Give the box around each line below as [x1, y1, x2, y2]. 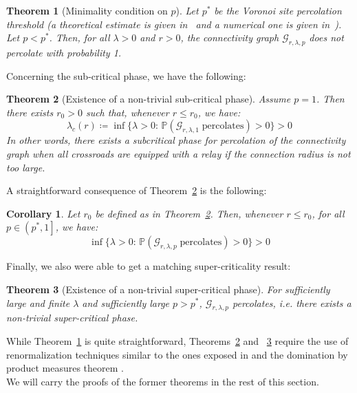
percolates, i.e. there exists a [232, 295, 351, 310]
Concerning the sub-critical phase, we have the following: [6, 68, 246, 83]
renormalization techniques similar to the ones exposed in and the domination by [6, 347, 348, 361]
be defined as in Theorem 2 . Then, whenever [95, 206, 283, 220]
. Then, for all [49, 30, 110, 45]
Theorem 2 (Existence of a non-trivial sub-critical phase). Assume [6, 92, 291, 106]
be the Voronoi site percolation [214, 3, 342, 17]
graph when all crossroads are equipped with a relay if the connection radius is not [6, 146, 351, 160]
